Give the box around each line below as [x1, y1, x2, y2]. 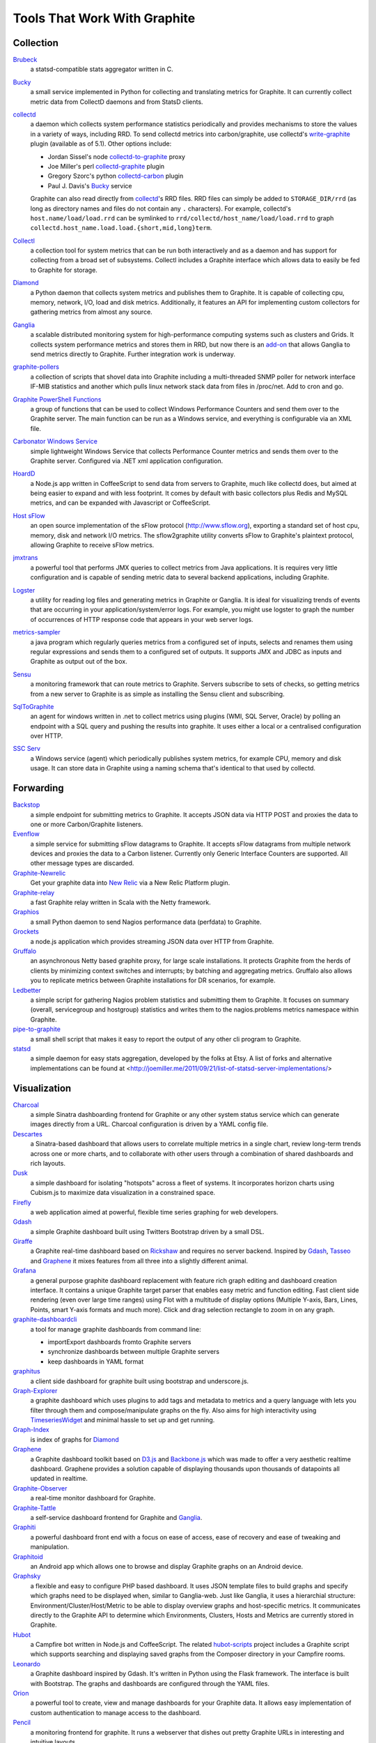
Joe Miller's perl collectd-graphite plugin [47, 162, 165, 170]
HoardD [13, 469, 36, 478]
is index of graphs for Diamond [30, 1435, 120, 1443]
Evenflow [13, 830, 40, 838]
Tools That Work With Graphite [13, 10, 196, 26]
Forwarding [13, 782, 64, 794]
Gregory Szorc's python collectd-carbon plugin [47, 172, 184, 181]
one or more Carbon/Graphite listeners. [30, 820, 143, 828]
